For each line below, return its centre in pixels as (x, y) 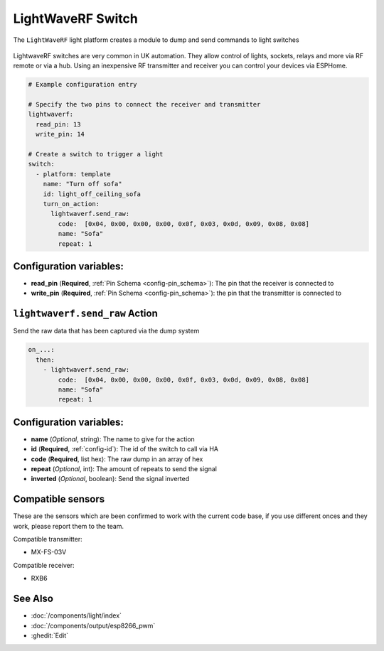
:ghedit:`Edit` (50, 635)
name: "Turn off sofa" (82, 184)
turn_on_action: (71, 204)
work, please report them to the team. (69, 526)
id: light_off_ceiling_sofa (92, 194)
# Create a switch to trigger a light (96, 154)
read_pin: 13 (58, 124)
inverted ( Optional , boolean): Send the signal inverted (110, 479)
